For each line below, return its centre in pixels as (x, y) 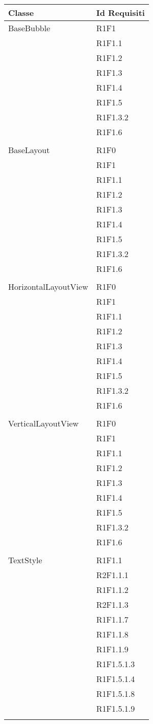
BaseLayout (29, 150)
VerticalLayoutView (44, 423)
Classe (21, 13)
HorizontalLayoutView (48, 286)
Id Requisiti (120, 13)
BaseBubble (29, 28)
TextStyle (25, 560)
